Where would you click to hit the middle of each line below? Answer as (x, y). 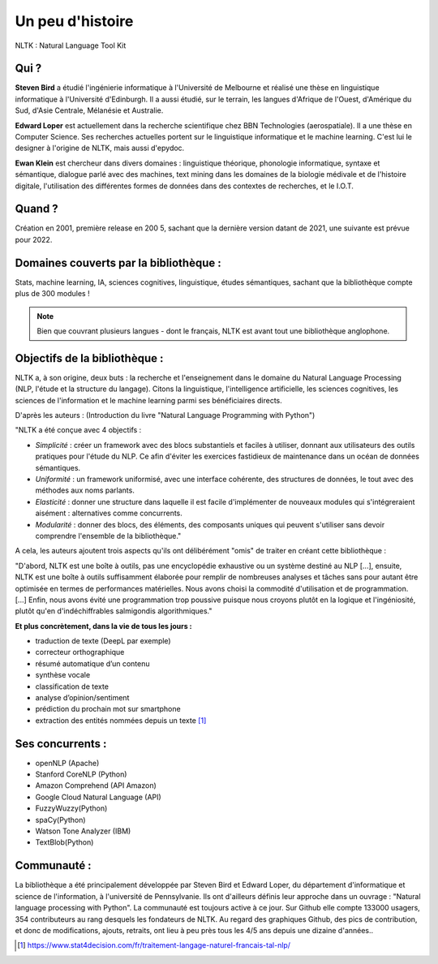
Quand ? (36, 209)
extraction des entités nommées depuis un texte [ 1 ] (121, 720)
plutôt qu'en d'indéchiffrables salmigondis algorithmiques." (114, 611)
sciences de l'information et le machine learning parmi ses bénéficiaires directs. (149, 400)
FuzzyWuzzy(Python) (71, 808)
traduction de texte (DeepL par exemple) (103, 641)
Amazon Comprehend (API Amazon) (96, 785)
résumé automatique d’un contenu (92, 663)
